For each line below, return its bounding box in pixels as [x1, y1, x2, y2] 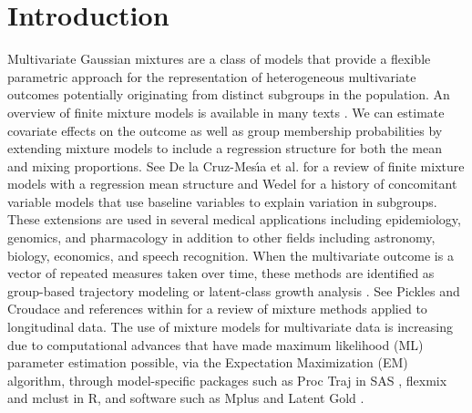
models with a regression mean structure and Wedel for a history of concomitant [7, 174, 457, 193]
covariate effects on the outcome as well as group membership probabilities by [7, 120, 443, 139]
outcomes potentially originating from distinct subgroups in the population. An [7, 85, 450, 104]
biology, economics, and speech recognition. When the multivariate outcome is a [7, 245, 454, 264]
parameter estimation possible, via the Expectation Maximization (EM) [7, 353, 408, 372]
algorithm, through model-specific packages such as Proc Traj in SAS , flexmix [7, 370, 447, 389]
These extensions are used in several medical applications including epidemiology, [7, 210, 461, 229]
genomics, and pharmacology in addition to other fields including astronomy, [7, 228, 436, 247]
